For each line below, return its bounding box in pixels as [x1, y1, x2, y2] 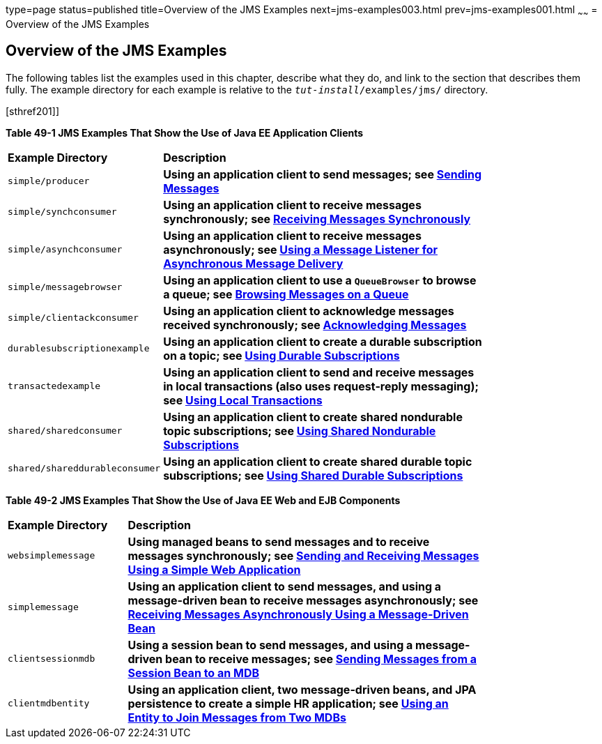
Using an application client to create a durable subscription [163, 334, 482, 349]
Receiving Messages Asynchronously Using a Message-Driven [128, 607, 469, 621]
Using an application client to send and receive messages [163, 365, 474, 379]
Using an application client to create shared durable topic [163, 454, 472, 469]
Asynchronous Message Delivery [163, 256, 344, 271]
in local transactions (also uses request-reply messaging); [163, 379, 479, 393]
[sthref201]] [6, 105, 60, 117]
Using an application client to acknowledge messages [163, 303, 454, 318]
